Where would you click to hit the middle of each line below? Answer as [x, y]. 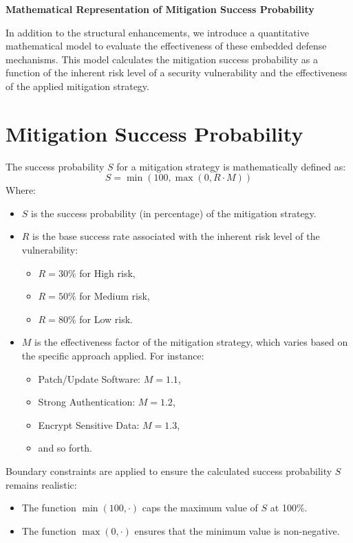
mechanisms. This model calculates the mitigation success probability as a [162, 59]
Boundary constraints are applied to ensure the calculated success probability [169, 471]
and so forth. [65, 448]
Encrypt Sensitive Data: [89, 424]
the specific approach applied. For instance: [113, 356]
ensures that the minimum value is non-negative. [237, 530]
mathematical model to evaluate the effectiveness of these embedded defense [166, 46]
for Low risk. [106, 319]
